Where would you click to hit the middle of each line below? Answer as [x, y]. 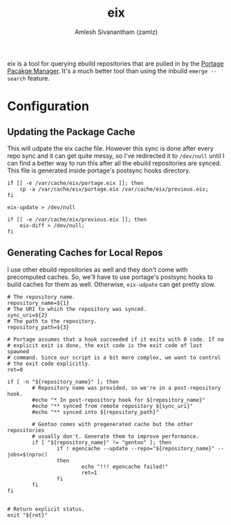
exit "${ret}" [28, 515]
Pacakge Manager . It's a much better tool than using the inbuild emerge [108, 71]
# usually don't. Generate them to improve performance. [115, 436]
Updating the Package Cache [71, 132]
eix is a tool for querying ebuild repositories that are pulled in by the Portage [115, 63]
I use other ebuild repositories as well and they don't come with [98, 269]
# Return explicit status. [46, 509]
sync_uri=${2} [28, 315]
